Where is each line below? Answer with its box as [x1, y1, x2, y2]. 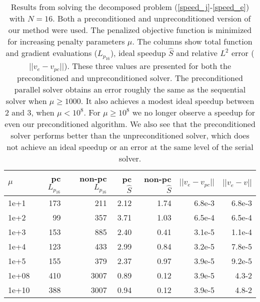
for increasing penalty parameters [7, 35, 125, 47]
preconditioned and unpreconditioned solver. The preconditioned [17, 72, 243, 84]
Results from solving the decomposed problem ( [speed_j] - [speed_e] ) [10, 1, 249, 12]
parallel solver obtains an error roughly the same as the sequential [14, 83, 246, 95]
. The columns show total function [132, 35, 252, 47]
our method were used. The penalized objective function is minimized [8, 24, 252, 35]
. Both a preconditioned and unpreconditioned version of [52, 12, 251, 24]
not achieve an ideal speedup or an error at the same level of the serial [6, 141, 253, 153]
